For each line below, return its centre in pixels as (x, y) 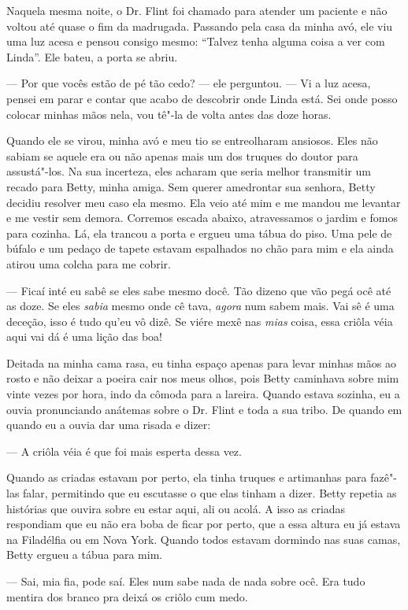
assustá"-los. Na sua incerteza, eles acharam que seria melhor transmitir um (189, 171)
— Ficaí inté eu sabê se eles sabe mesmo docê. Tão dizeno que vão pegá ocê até (199, 290)
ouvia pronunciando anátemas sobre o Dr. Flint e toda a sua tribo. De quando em (204, 409)
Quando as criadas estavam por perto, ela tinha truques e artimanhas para (187, 477)
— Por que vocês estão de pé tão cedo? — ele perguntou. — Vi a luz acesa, (189, 83)
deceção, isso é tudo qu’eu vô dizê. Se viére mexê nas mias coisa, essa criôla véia (200, 321)
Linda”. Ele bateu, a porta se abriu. (92, 56)
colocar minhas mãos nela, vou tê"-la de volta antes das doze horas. (169, 114)
